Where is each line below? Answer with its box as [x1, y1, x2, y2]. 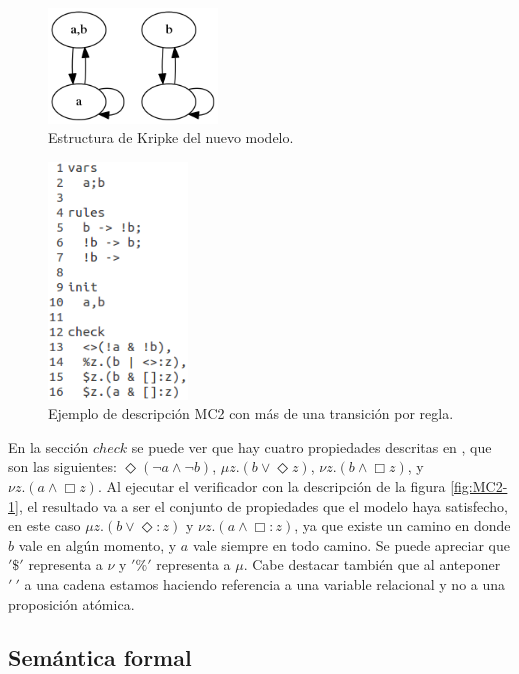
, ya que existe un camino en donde [294, 515, 511, 536]
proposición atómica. [8, 593, 135, 614]
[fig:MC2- [450, 475, 508, 496]
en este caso [8, 515, 81, 536]
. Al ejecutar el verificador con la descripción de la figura [97, 475, 446, 496]
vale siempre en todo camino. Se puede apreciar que [192, 534, 511, 555]
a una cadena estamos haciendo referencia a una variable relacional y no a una [24, 573, 506, 594]
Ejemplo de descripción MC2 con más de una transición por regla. [48, 403, 454, 424]
